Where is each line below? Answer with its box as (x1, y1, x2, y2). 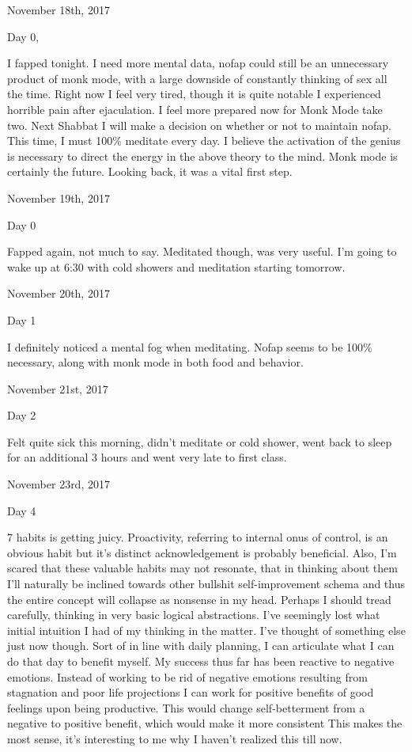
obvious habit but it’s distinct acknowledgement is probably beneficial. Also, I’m (7, 544, 397, 560)
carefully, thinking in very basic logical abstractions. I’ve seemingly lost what (7, 606, 380, 623)
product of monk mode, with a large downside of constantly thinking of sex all (7, 70, 387, 86)
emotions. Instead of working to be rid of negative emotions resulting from (7, 668, 368, 685)
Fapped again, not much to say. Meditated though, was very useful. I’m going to (7, 243, 397, 260)
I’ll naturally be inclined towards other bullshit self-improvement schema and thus (7, 575, 406, 592)
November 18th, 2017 (7, 2, 110, 17)
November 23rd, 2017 (7, 476, 110, 492)
